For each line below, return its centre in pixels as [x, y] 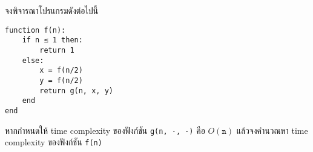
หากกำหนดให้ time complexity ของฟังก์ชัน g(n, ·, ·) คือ [105, 130]
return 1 [57, 50]
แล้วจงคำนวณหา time [272, 130]
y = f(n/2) [61, 80]
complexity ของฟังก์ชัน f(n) [54, 142]
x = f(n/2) [61, 71]
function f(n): [35, 30]
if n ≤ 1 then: [52, 40]
